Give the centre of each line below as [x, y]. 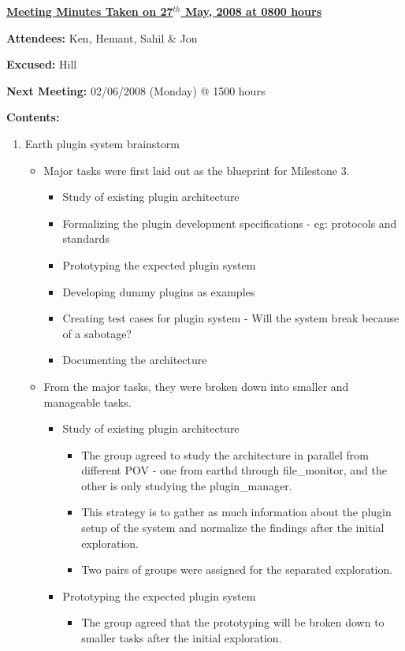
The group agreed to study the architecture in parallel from [225, 454]
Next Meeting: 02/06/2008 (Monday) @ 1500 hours [136, 90]
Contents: [33, 117]
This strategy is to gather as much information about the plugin [236, 512]
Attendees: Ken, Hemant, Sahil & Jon [102, 37]
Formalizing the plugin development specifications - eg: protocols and [230, 223]
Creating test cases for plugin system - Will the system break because [231, 318]
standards [86, 238]
